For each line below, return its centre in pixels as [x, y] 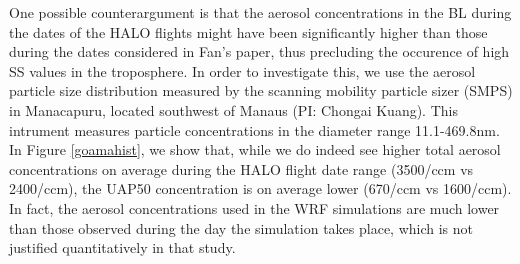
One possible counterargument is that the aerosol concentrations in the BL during [260, 12]
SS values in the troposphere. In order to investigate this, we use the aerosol [242, 70]
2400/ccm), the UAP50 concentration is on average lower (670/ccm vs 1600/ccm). [260, 188]
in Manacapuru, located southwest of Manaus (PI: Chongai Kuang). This [233, 109]
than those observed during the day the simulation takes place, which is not [241, 227]
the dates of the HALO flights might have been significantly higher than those [248, 31]
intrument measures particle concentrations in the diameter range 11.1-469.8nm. [254, 129]
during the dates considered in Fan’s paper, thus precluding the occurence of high [259, 51]
